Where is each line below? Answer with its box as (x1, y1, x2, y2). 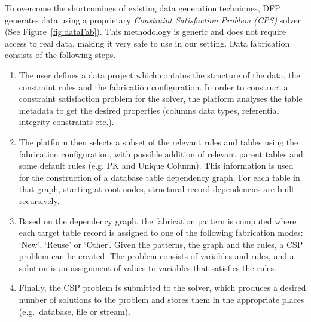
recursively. (19, 194, 60, 206)
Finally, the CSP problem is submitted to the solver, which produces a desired (19, 281, 306, 294)
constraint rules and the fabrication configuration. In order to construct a (19, 80, 288, 93)
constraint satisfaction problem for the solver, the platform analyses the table (19, 92, 303, 105)
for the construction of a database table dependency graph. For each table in (19, 171, 300, 183)
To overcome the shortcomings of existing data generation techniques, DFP (5, 2, 280, 14)
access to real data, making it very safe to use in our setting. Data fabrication (5, 37, 290, 49)
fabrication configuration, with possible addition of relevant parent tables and (19, 147, 303, 160)
